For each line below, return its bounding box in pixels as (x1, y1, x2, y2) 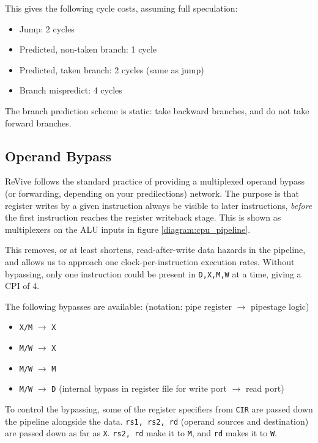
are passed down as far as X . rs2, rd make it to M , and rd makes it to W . (5, 427, 277, 439)
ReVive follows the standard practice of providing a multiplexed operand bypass (5, 175, 305, 188)
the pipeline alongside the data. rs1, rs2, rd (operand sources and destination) (5, 414, 309, 427)
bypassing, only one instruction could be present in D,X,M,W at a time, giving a (5, 267, 301, 280)
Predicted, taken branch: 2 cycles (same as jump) (19, 63, 204, 76)
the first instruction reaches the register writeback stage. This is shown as (5, 211, 281, 224)
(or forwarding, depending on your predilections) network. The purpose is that (5, 186, 299, 199)
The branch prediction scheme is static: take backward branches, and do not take (5, 104, 309, 117)
